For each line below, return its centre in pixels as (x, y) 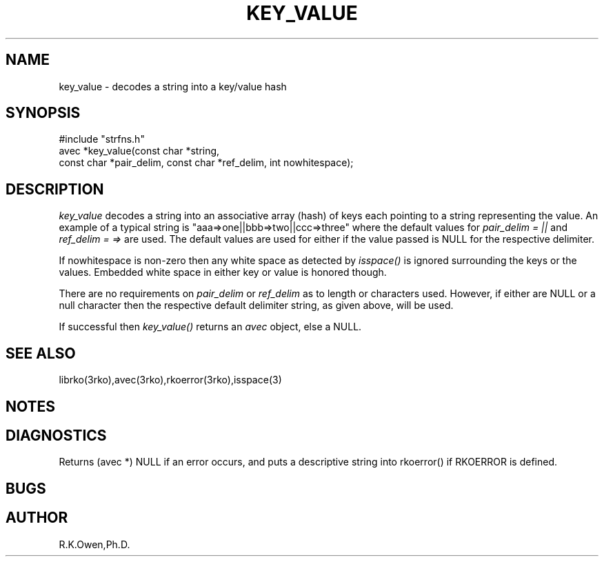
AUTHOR (37, 518)
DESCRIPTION (55, 189)
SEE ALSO (41, 353)
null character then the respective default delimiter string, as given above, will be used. (256, 305)
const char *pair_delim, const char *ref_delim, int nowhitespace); (206, 163)
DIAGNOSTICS (56, 435)
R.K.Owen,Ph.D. (94, 544)
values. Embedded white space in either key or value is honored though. (223, 272)
